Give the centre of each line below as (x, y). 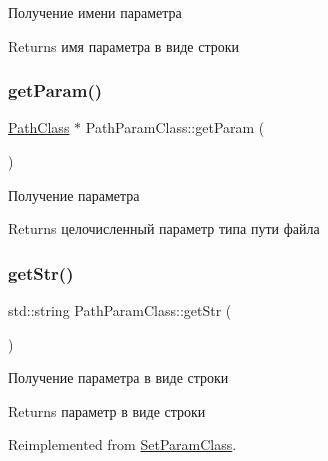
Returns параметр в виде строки (107, 410)
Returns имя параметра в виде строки (123, 45)
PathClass (39, 127)
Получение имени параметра (95, 12)
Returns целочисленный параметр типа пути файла (164, 228)
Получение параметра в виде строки (118, 377)
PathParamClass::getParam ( (175, 127)
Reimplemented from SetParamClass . (122, 444)
